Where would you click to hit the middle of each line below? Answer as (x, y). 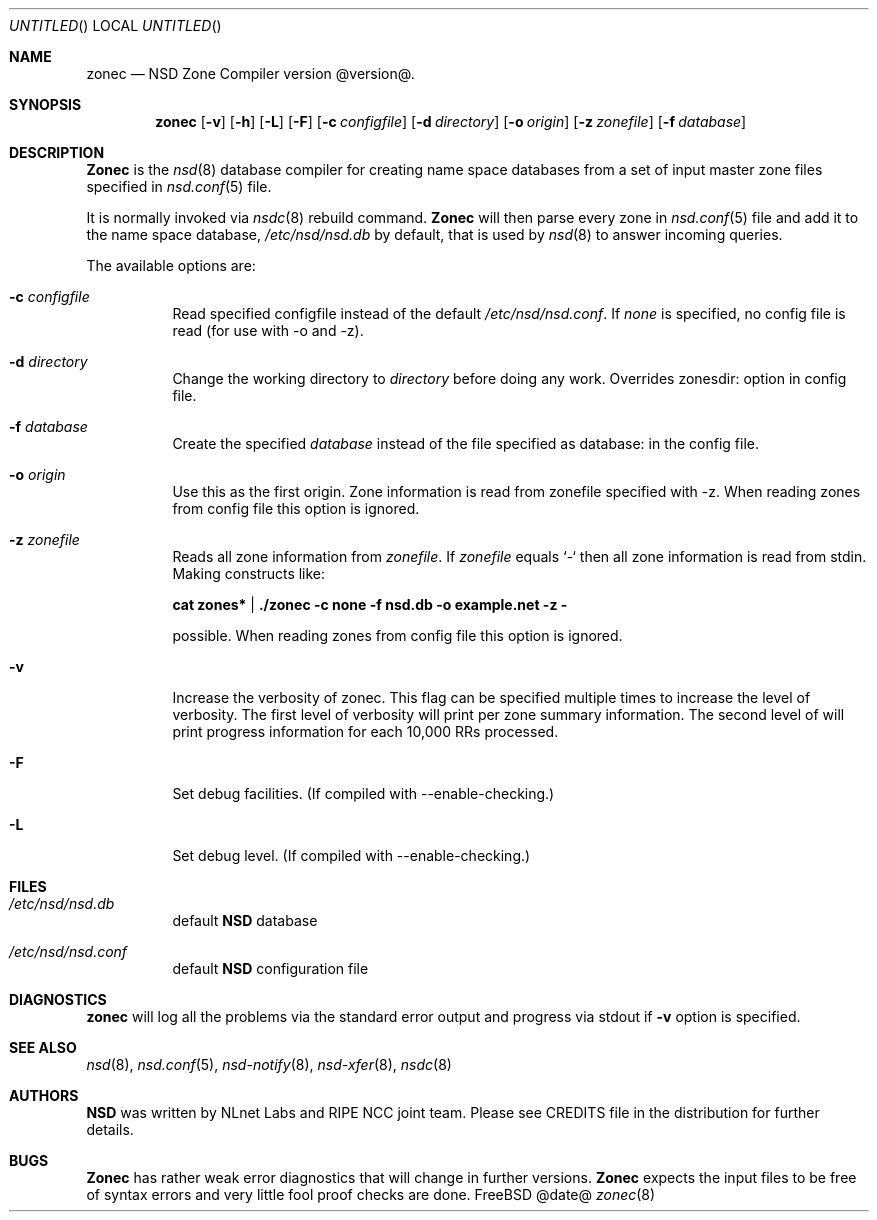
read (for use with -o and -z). (268, 330)
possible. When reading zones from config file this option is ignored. (397, 635)
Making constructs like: (249, 573)
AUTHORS (44, 1095)
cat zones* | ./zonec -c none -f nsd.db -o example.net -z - (370, 604)
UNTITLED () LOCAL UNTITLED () (115, 25)
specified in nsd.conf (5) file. (179, 186)
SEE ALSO (43, 1047)
